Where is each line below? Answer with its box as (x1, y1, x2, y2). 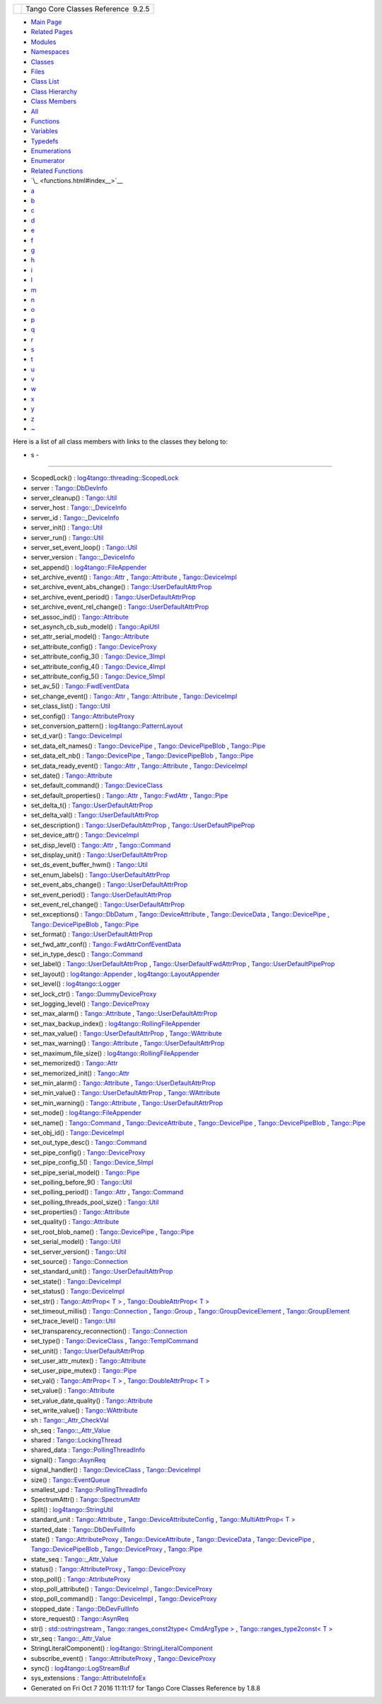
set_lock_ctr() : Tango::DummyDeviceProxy (30, 990, 157, 998)
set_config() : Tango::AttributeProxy (30, 712, 135, 720)
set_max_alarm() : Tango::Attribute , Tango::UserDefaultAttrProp (30, 1009, 218, 1018)
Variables (30, 127, 58, 135)
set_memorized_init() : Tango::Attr (30, 1069, 130, 1077)
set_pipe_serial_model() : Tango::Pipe (30, 1168, 140, 1177)
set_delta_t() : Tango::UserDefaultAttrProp (30, 801, 154, 809)
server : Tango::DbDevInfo (30, 483, 108, 492)
